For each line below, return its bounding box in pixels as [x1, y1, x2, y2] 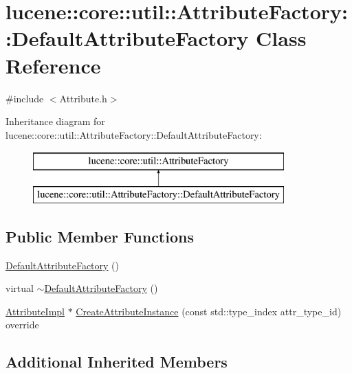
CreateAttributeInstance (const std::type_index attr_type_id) [76, 304, 342, 318]
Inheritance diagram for [5, 114, 105, 128]
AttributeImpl [5, 304, 65, 318]
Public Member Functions [5, 225, 194, 247]
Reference [5, 51, 101, 79]
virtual [5, 281, 34, 295]
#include [5, 91, 44, 105]
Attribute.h [59, 91, 107, 105]
